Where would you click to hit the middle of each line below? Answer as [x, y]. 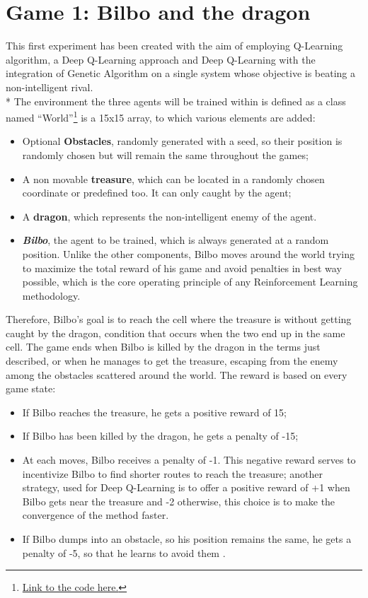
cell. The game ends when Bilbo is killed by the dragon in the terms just [163, 347]
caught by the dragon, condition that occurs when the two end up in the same [176, 333]
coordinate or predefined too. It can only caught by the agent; [157, 193]
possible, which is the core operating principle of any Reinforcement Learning [190, 282]
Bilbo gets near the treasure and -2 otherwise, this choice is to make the [179, 501]
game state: [31, 388]
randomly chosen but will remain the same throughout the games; [165, 154]
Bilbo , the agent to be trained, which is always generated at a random [176, 240]
